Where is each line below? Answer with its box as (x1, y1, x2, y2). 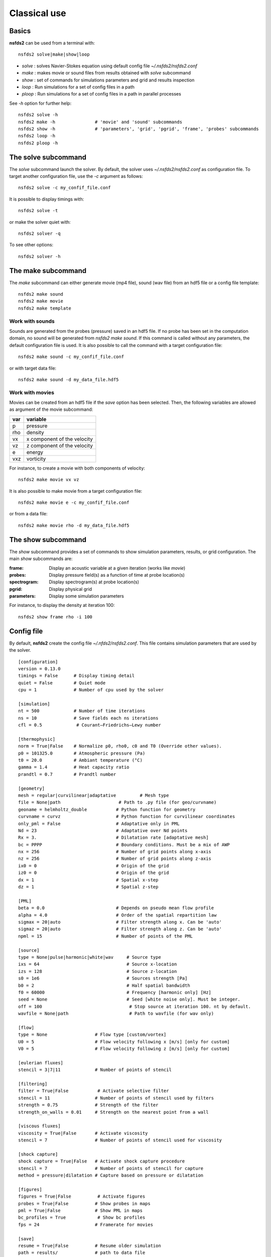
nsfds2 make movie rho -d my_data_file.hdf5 (18, 522, 130, 528)
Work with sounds (9, 317, 55, 324)
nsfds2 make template (18, 305, 71, 311)
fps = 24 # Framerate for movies (18, 1222, 153, 1227)
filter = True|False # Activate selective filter (18, 1088, 169, 1094)
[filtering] (18, 1081, 48, 1087)
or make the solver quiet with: (9, 219, 71, 225)
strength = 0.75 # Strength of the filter (18, 1102, 159, 1108)
